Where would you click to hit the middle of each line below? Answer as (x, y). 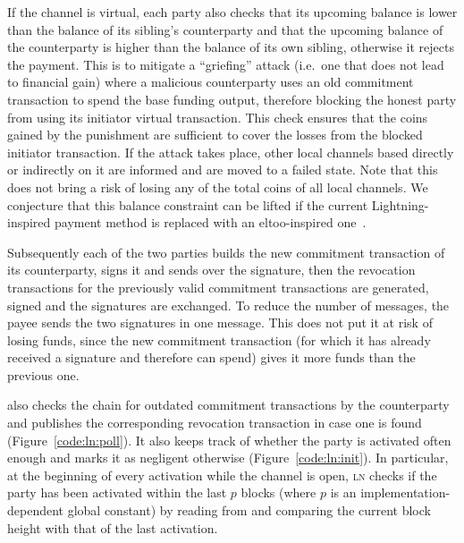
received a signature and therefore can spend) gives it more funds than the (211, 357)
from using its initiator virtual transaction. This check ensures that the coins (218, 117)
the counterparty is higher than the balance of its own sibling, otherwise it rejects (231, 47)
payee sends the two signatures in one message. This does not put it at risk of (220, 322)
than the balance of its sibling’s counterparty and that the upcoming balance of (225, 29)
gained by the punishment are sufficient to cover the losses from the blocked (215, 135)
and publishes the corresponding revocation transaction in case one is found (215, 423)
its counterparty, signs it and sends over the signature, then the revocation (211, 270)
